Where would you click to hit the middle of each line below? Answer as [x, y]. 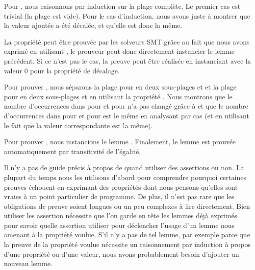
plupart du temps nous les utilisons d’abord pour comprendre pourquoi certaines [125, 177]
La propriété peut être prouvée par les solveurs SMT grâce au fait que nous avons [127, 41]
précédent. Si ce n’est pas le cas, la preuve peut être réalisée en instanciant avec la [127, 60]
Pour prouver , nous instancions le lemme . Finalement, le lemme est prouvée [120, 142]
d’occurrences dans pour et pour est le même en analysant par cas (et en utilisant [127, 115]
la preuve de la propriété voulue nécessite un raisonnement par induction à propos [127, 244]
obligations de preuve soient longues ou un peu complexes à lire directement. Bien [127, 206]
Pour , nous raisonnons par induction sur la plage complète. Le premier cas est [122, 6]
